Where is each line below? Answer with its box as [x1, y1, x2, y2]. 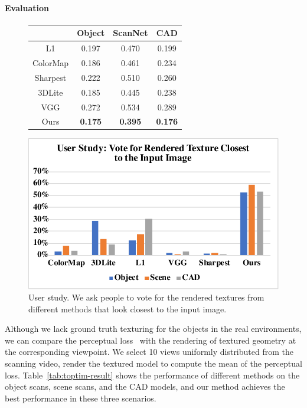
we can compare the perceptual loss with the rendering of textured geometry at [5, 334, 296, 346]
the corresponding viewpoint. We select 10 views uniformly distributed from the [5, 345, 293, 358]
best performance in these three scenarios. [5, 391, 156, 404]
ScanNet [113, 27, 148, 39]
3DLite [38, 86, 63, 98]
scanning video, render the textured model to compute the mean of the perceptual [5, 357, 302, 370]
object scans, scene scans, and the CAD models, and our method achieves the [5, 380, 285, 393]
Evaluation [5, 1, 49, 14]
